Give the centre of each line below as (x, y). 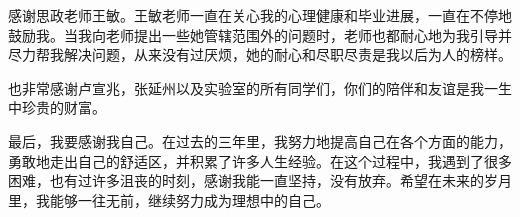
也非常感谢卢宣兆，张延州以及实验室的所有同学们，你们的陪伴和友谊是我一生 (260, 87)
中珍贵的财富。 (57, 107)
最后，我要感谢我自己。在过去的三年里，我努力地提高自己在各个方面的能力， (260, 140)
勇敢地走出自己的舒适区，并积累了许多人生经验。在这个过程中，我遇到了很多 (260, 160)
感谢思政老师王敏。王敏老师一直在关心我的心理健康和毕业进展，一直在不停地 (260, 15)
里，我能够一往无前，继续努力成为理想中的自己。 (169, 199)
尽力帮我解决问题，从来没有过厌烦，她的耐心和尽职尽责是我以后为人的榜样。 (260, 54)
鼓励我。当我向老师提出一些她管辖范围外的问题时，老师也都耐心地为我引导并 (260, 34)
